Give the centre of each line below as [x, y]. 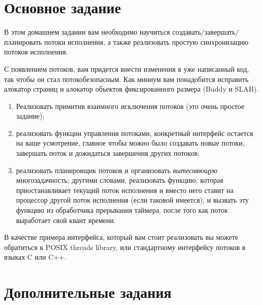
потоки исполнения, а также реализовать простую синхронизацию [146, 41]
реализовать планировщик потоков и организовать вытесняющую [117, 170]
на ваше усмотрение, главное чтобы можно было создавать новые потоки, [130, 143]
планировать [23, 41]
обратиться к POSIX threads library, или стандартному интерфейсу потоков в [125, 247]
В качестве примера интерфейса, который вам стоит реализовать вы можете [121, 237]
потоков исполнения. [36, 52]
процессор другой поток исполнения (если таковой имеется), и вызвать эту [132, 200]
